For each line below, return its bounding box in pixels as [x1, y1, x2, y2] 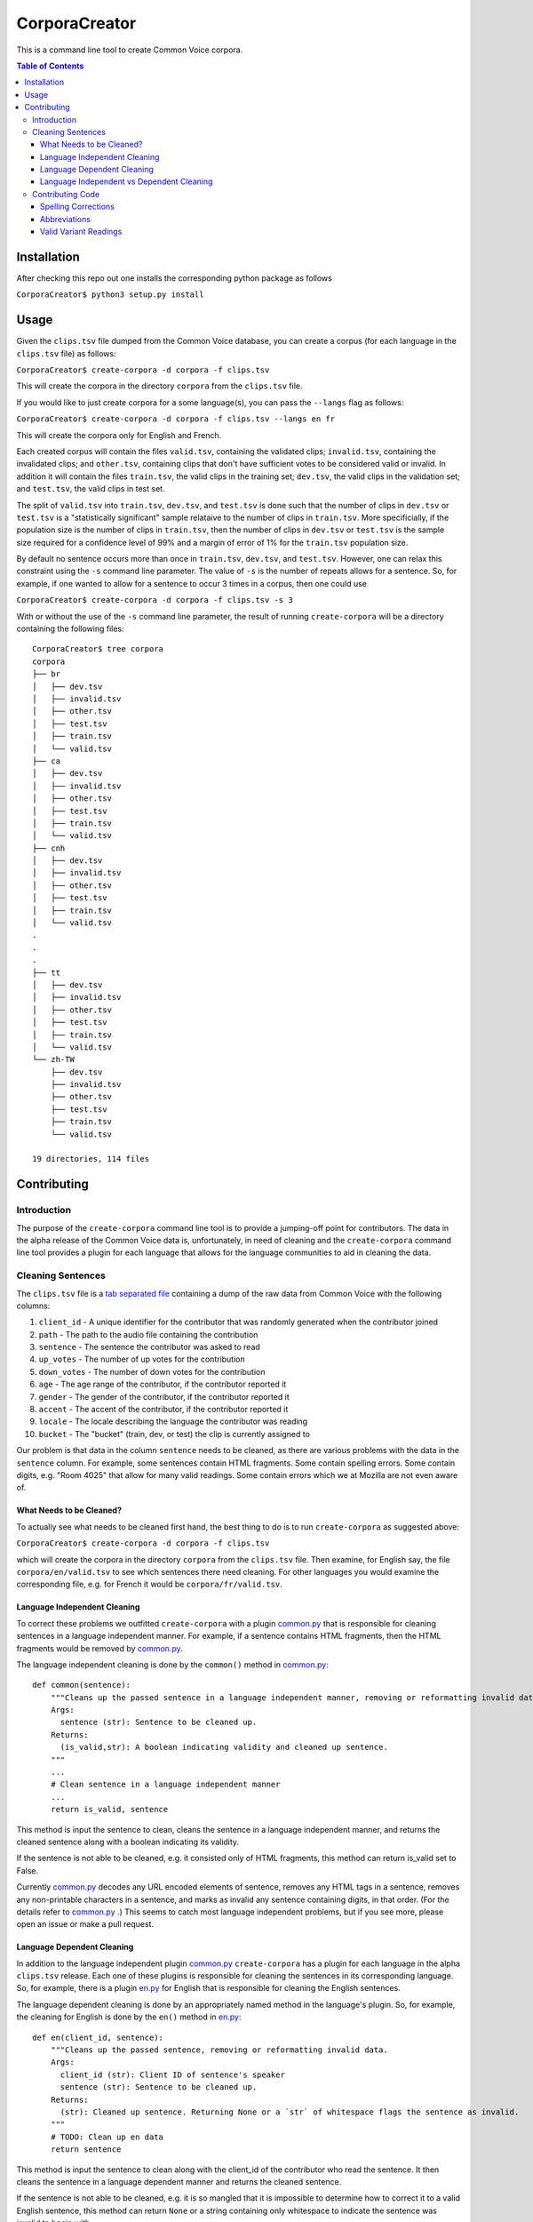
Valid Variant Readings [40, 227, 123, 237]
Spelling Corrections [40, 201, 115, 212]
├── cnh [32, 843, 66, 853]
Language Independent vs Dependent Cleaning [40, 176, 213, 187]
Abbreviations [40, 213, 91, 224]
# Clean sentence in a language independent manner [50, 1779, 281, 1790]
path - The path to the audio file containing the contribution [38, 1329, 259, 1339]
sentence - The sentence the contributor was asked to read [38, 1342, 261, 1353]
